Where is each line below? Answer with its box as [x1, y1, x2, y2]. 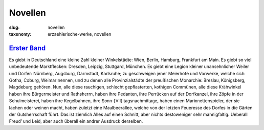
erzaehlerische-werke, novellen [47, 31, 111, 37]
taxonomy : [9, 31, 32, 37]
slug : [9, 24, 20, 30]
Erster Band [9, 44, 46, 52]
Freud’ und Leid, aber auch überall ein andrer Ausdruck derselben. [9, 118, 143, 124]
